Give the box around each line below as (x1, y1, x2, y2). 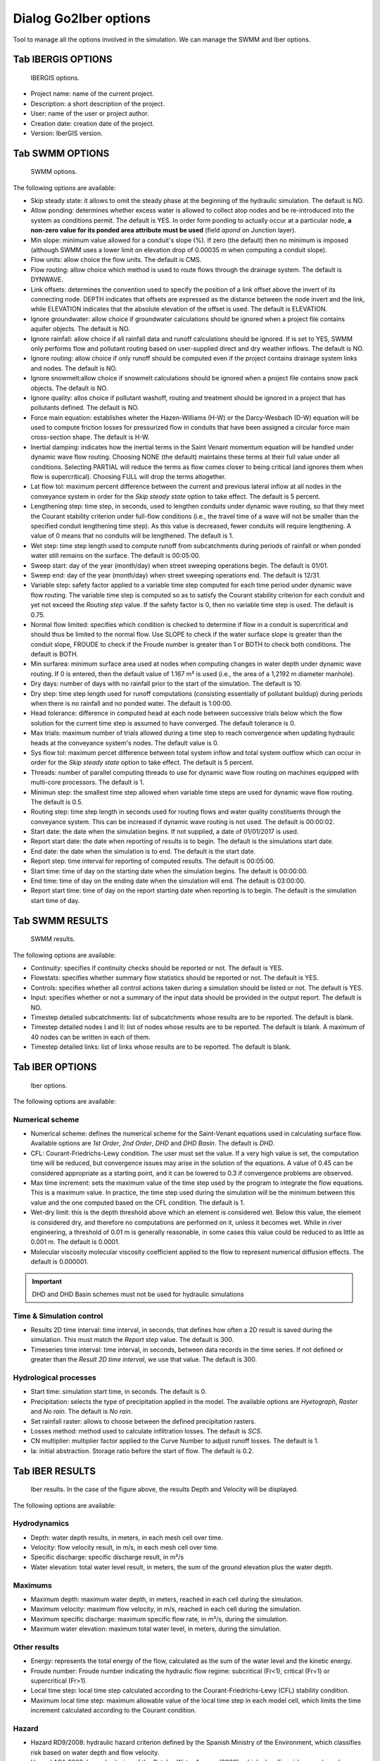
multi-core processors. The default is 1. (30, 778, 144, 787)
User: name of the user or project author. (30, 109, 149, 118)
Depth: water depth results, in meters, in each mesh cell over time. (30, 1533, 223, 1542)
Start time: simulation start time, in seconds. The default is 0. (30, 1388, 207, 1396)
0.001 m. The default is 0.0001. (30, 1238, 120, 1246)
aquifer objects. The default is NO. (30, 325, 130, 333)
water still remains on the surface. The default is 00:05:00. (30, 552, 201, 560)
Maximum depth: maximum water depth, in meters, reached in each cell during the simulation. (30, 1595, 303, 1603)
